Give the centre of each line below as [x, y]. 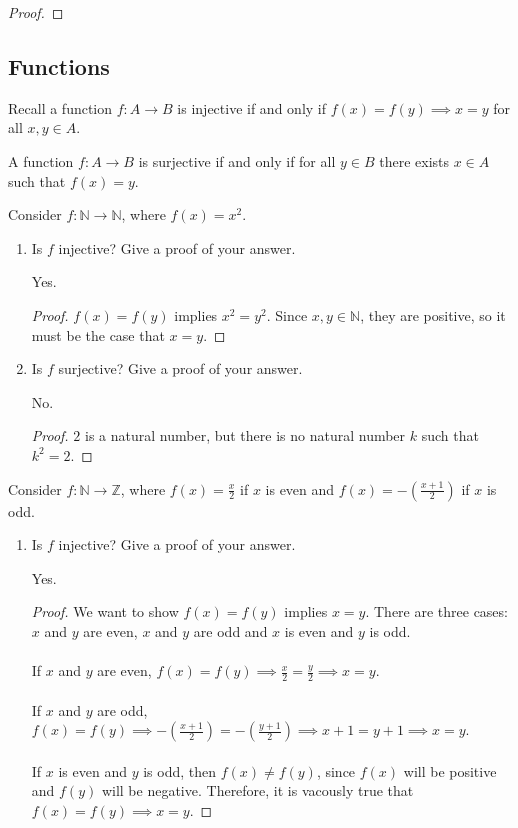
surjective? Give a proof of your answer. [180, 368]
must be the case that [98, 334]
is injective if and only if [252, 107]
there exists [414, 160]
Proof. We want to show [105, 611]
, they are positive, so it [433, 314]
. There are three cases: [436, 611]
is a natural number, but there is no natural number [245, 435]
